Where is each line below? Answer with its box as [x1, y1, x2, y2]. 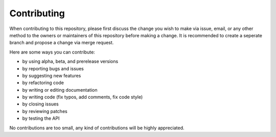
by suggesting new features [22, 72, 81, 78]
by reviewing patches [22, 108, 67, 114]
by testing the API [22, 115, 60, 122]
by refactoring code [22, 79, 64, 86]
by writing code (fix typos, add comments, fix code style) [22, 94, 143, 100]
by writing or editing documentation [22, 87, 98, 93]
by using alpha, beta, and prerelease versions [22, 59, 119, 65]
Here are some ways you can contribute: [9, 49, 96, 55]
